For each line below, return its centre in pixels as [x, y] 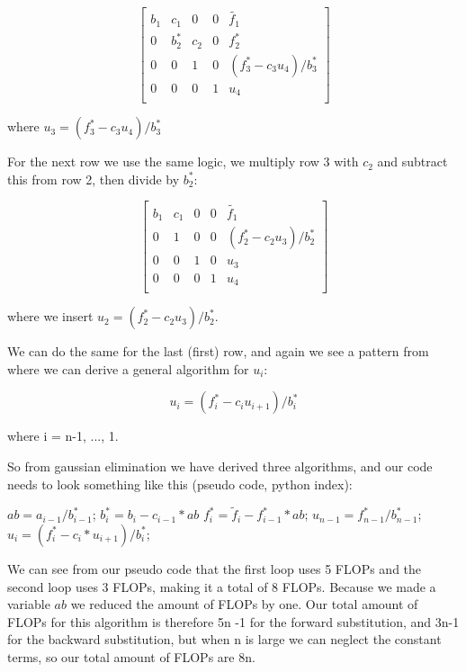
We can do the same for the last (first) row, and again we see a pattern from [218, 351]
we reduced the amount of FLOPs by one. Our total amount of [244, 604]
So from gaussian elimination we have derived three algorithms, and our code [220, 466]
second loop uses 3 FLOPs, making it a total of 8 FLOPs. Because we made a [222, 586]
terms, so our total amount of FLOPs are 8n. [131, 656]
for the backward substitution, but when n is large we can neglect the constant [224, 639]
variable [29, 604]
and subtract [412, 161]
